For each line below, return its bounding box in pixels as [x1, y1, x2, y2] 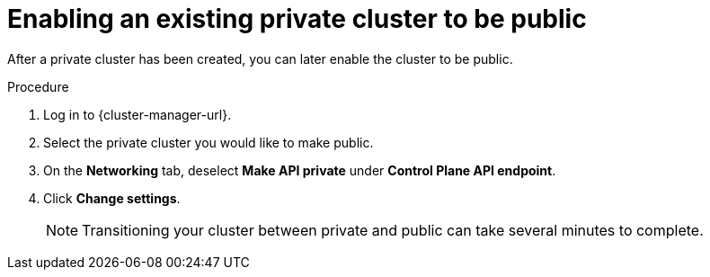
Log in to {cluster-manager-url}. [43, 106, 232, 122]
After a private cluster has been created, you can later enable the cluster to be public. [7, 50, 513, 67]
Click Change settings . [43, 190, 181, 206]
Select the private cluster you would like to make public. [43, 134, 374, 150]
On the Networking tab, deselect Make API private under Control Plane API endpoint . [43, 162, 556, 178]
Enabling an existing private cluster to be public [7, 4, 587, 34]
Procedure [7, 78, 69, 94]
